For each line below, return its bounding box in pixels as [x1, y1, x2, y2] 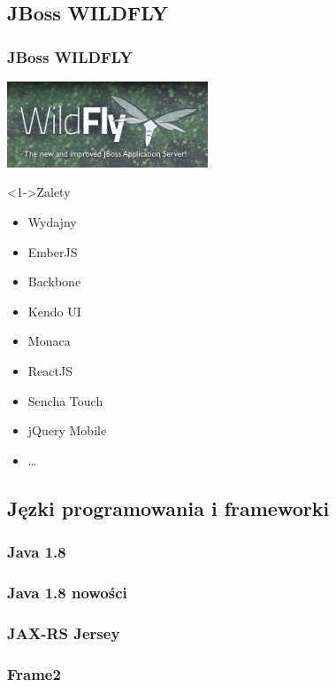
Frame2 [7, 662, 61, 684]
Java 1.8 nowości [7, 581, 127, 603]
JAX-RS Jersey [7, 621, 120, 644]
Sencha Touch [27, 391, 103, 410]
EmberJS [27, 242, 78, 261]
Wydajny [27, 212, 77, 230]
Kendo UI [27, 301, 81, 320]
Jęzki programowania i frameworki [7, 494, 330, 521]
